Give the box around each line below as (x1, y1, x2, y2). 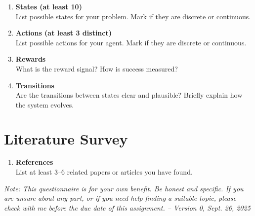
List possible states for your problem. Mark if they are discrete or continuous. (15, 11, 251, 21)
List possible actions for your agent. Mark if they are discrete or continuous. (15, 37, 247, 47)
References (15, 157, 53, 167)
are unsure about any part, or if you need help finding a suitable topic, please (4, 193, 236, 203)
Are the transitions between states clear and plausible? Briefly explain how (15, 90, 243, 100)
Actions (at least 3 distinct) (15, 28, 112, 38)
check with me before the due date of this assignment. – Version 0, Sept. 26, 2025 (4, 202, 251, 213)
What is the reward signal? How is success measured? (15, 63, 178, 73)
